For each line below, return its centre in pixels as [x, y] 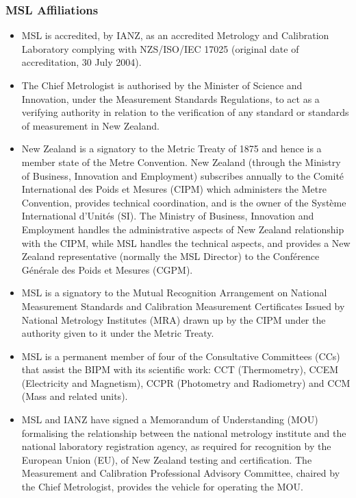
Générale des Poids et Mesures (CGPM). [107, 269]
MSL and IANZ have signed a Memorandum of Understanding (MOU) [170, 419]
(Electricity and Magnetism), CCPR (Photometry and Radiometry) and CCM [186, 382]
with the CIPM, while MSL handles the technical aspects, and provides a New [186, 242]
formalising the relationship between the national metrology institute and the [184, 432]
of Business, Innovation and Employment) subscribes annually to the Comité [183, 175]
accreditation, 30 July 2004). [81, 62]
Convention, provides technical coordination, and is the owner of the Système [184, 202]
